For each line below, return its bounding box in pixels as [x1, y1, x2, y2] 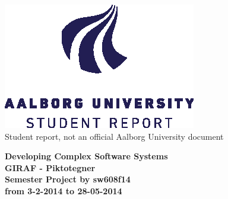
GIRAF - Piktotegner [5, 161, 96, 174]
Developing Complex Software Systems [5, 150, 168, 162]
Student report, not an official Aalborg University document [5, 130, 224, 142]
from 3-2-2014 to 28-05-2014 [5, 184, 122, 197]
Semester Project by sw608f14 [5, 173, 131, 185]
